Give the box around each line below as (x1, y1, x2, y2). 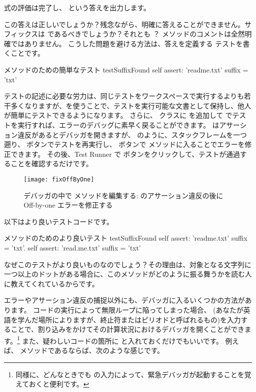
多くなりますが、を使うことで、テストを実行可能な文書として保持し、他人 (10, 100, 252, 110)
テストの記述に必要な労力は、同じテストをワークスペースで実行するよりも (4, 91, 244, 101)
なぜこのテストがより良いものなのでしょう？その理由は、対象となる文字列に (4, 259, 252, 269)
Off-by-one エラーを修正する (24, 200, 113, 210)
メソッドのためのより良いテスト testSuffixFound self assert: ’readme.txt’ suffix (4, 233, 248, 243)
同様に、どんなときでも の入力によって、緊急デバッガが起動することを (15, 369, 245, 379)
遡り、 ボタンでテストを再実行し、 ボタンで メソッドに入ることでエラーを (4, 139, 245, 149)
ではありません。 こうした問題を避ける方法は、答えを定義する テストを (10, 38, 243, 48)
